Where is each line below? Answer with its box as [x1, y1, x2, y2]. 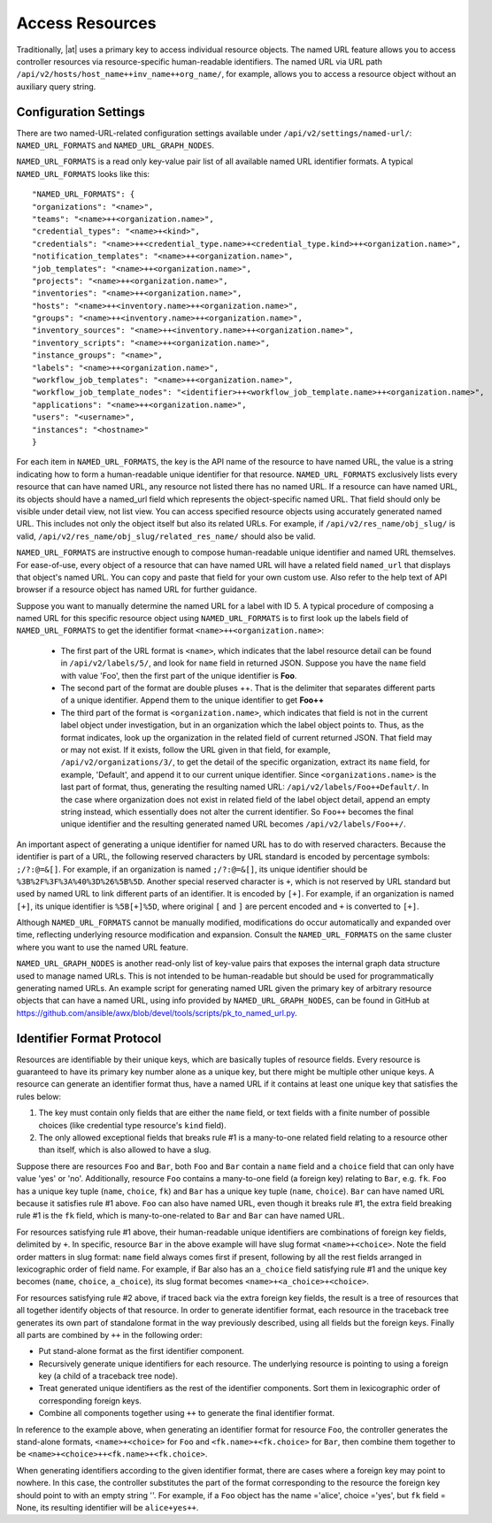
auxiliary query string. [16, 81, 96, 92]
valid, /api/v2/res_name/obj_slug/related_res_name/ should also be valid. [16, 531, 316, 542]
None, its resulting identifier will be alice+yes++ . [16, 1502, 199, 1512]
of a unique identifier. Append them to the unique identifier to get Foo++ [60, 695, 325, 705]
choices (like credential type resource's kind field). [38, 1119, 227, 1130]
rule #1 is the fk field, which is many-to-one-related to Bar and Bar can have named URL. [16, 1211, 345, 1221]
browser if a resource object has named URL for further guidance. [16, 584, 258, 595]
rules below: [16, 1091, 62, 1102]
